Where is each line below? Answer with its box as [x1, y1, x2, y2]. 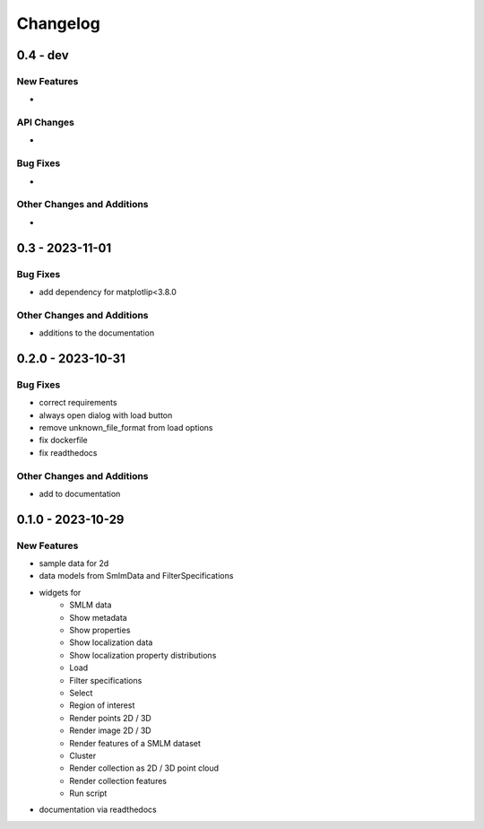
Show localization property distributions [69, 650, 217, 660]
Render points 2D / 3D [69, 712, 151, 723]
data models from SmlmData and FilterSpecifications [39, 571, 234, 581]
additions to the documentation [39, 327, 155, 338]
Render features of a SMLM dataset [69, 737, 202, 748]
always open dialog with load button [39, 409, 173, 421]
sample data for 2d [39, 558, 109, 569]
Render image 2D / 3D [69, 725, 151, 736]
